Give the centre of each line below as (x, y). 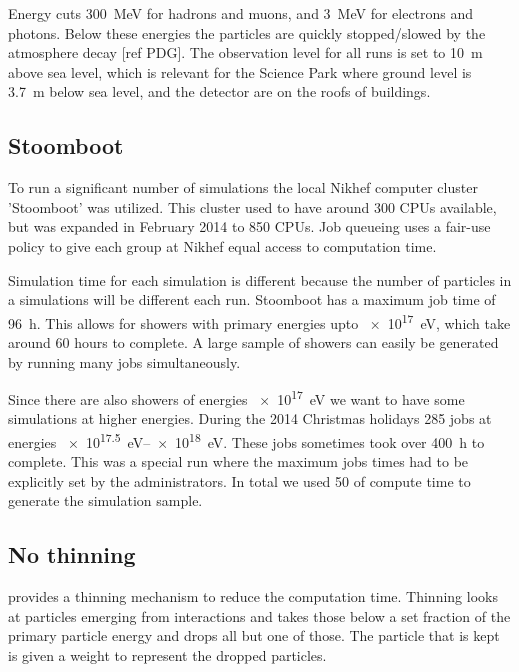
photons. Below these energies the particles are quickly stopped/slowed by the (247, 32)
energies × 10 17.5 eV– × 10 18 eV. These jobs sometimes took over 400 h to (246, 440)
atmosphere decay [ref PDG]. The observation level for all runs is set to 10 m (245, 52)
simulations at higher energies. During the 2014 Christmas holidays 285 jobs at (250, 418)
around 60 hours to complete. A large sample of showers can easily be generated (253, 341)
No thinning (72, 554)
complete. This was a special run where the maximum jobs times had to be (238, 461)
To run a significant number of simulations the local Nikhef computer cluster (243, 187)
